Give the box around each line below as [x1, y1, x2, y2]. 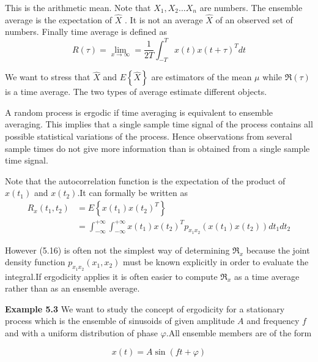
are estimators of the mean [151, 70, 252, 83]
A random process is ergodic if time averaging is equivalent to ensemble [5, 105, 273, 118]
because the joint [246, 243, 310, 256]
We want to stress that [5, 70, 91, 83]
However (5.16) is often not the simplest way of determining [5, 243, 230, 256]
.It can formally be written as [77, 186, 188, 199]
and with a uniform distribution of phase [5, 326, 158, 339]
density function [5, 255, 65, 268]
